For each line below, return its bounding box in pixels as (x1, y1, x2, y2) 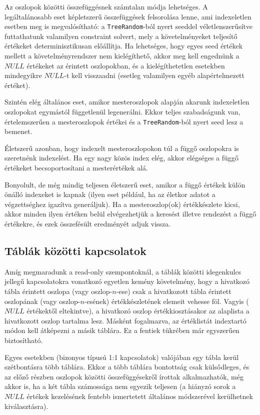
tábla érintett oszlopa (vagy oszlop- (4, 285, 112, 296)
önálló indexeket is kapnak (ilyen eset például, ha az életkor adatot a (4, 189, 215, 199)
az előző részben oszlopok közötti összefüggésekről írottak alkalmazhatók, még (4, 371, 244, 381)
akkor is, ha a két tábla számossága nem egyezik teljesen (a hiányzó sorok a (4, 381, 236, 391)
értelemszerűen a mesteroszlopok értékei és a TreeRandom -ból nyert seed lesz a (4, 116, 243, 126)
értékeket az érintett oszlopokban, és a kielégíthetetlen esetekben (26, 60, 225, 70)
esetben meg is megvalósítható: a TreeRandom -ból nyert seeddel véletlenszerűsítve (4, 21, 252, 31)
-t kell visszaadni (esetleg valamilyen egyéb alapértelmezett (64, 70, 245, 80)
